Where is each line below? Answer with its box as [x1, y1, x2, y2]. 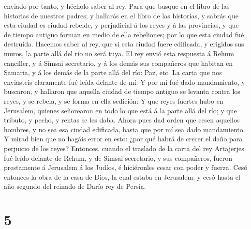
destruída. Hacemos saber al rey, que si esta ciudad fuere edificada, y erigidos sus [4, 39, 244, 49]
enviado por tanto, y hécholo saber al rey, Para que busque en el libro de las [4, 1, 230, 11]
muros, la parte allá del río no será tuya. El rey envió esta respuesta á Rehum [4, 48, 234, 58]
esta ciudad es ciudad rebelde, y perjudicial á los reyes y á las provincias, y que [4, 20, 239, 30]
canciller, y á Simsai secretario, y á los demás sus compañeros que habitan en [4, 58, 233, 68]
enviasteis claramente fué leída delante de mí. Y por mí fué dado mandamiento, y [4, 76, 245, 87]
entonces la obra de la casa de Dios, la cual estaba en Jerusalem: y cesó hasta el [4, 171, 240, 182]
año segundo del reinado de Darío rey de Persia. [4, 181, 146, 191]
